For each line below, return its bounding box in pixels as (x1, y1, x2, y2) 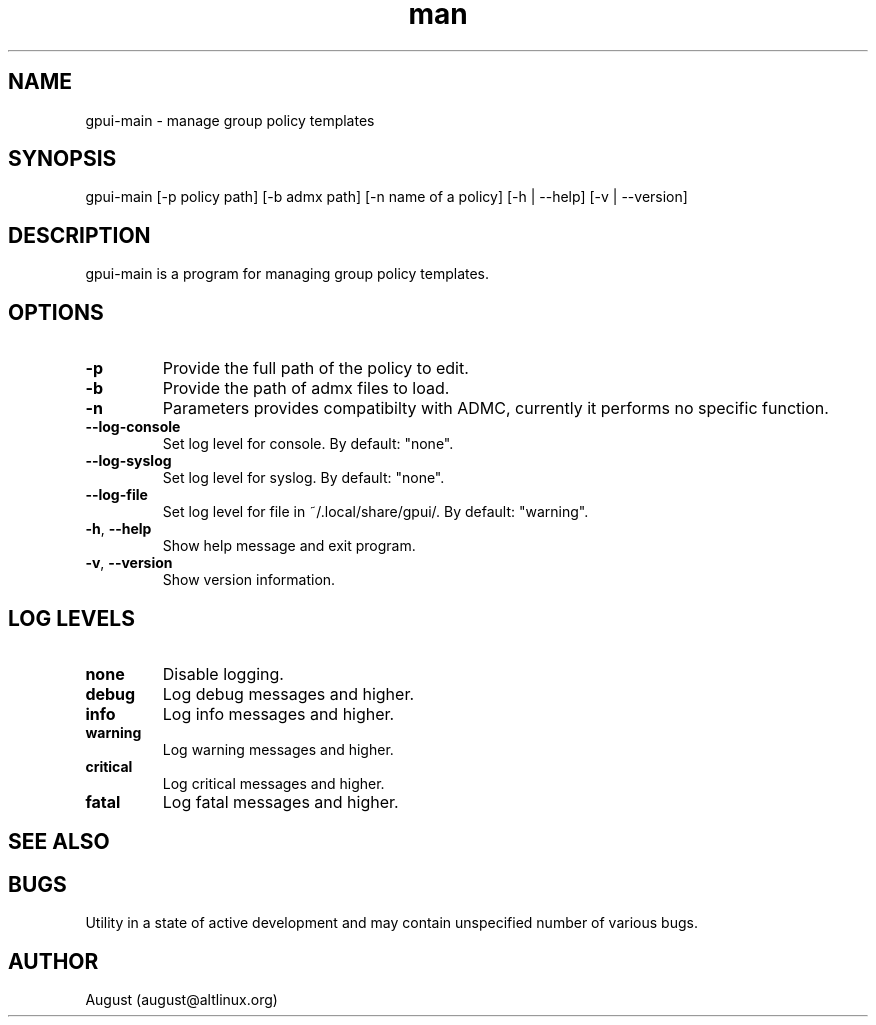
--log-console (85, 418, 181, 436)
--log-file (85, 486, 148, 504)
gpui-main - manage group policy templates (85, 111, 375, 129)
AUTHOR (8, 948, 99, 974)
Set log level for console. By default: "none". (162, 435, 454, 453)
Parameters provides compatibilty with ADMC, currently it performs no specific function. (162, 398, 829, 419)
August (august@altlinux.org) (85, 991, 278, 1009)
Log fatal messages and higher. (162, 791, 399, 812)
